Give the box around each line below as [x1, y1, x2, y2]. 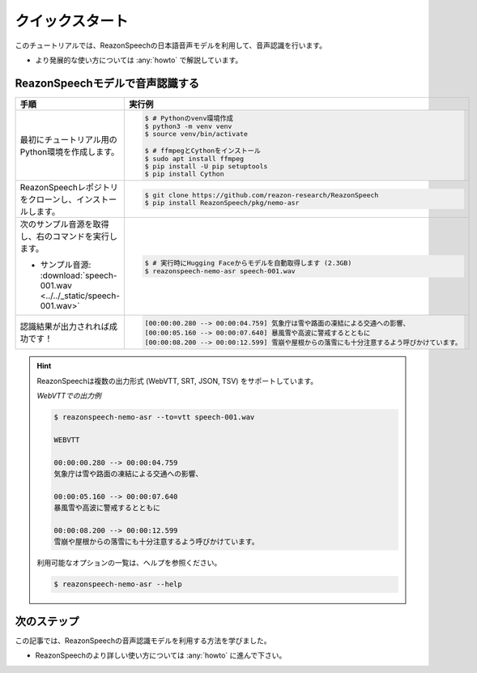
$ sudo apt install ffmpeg [144, 154, 245, 163]
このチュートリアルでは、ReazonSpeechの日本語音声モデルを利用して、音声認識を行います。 [15, 40, 327, 50]
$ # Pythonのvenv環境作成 [144, 113, 234, 122]
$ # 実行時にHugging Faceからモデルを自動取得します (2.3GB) [144, 258, 352, 267]
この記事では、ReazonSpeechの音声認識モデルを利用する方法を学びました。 [15, 636, 271, 645]
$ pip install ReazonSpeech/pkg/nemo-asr [144, 198, 300, 207]
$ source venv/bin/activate [144, 130, 249, 138]
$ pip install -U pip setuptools [144, 162, 268, 170]
